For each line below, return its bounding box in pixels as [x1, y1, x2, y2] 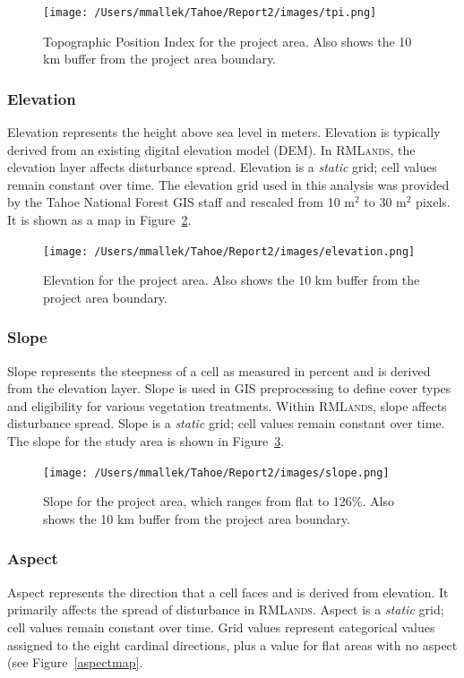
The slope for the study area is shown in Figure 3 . [7, 432, 285, 451]
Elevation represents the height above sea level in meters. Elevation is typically [7, 123, 441, 142]
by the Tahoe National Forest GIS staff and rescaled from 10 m [7, 193, 355, 211]
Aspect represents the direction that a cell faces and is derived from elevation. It [7, 582, 449, 601]
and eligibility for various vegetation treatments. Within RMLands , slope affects [7, 396, 447, 415]
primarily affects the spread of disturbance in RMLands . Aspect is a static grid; [7, 600, 444, 619]
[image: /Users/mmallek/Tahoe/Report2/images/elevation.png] [43, 245, 416, 258]
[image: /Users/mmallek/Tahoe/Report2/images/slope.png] [43, 466, 390, 479]
